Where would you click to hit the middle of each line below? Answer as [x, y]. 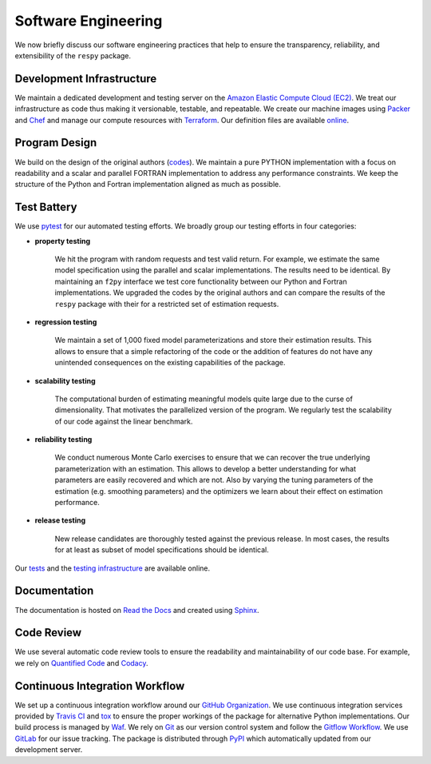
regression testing [66, 322]
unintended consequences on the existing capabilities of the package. [170, 363]
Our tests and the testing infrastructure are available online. [113, 568]
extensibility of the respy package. [73, 55]
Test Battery [46, 207]
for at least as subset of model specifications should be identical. [162, 550]
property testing [63, 241]
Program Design [56, 143]
